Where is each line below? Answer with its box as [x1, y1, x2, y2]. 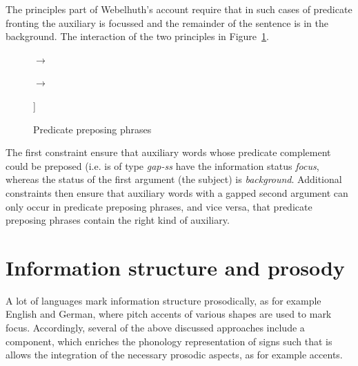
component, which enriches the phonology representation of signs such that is [6, 334, 332, 348]
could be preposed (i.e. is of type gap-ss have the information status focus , [6, 158, 319, 173]
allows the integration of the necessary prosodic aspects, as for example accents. [6, 347, 343, 362]
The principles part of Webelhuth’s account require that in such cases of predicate [6, 2, 352, 16]
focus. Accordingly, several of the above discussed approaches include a [6, 320, 305, 335]
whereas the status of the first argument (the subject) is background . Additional [6, 172, 342, 186]
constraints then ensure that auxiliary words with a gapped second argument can [6, 185, 348, 200]
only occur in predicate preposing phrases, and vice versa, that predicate [6, 199, 312, 213]
